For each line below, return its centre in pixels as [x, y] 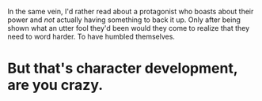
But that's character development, [123, 68]
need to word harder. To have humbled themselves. [91, 36]
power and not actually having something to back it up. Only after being [124, 20]
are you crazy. [55, 85]
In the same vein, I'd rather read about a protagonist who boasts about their [131, 11]
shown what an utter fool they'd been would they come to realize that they [129, 28]
